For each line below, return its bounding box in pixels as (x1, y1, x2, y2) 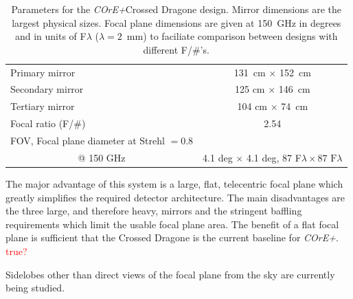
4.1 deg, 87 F (246, 150, 301, 164)
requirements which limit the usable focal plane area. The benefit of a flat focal (5, 217, 339, 231)
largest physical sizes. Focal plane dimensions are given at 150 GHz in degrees (12, 15, 341, 30)
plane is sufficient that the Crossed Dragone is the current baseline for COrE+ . (5, 230, 339, 245)
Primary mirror (10, 65, 76, 79)
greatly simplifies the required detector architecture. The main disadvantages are (5, 190, 345, 204)
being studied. (5, 280, 65, 295)
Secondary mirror (10, 82, 84, 96)
